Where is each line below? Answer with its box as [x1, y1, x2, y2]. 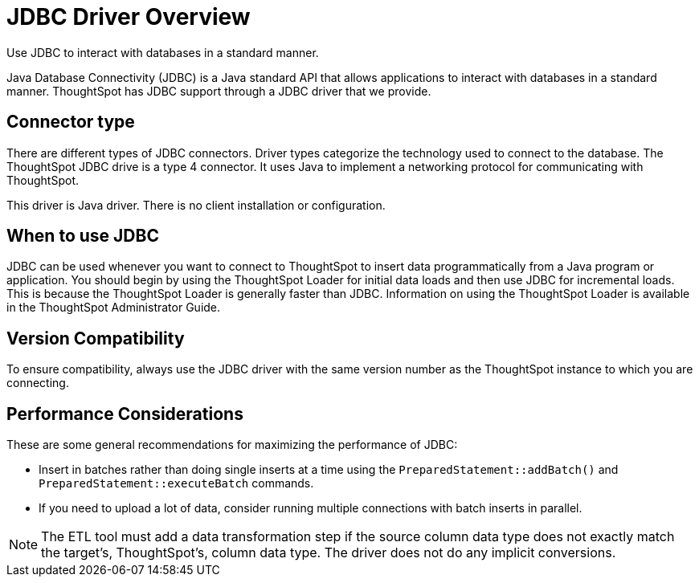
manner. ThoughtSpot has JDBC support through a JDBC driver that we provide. [6, 84, 431, 98]
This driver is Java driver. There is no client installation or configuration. [6, 198, 386, 212]
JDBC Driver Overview [6, 3, 251, 31]
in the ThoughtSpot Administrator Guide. [6, 300, 221, 315]
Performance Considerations [6, 403, 243, 424]
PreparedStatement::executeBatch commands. [39, 476, 314, 491]
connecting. [6, 376, 69, 390]
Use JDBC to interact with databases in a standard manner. [6, 45, 319, 59]
